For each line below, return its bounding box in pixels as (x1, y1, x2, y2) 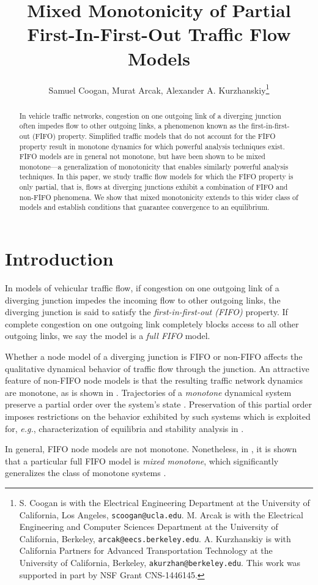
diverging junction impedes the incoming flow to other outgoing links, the (5, 293, 281, 306)
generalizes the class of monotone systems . (5, 466, 166, 479)
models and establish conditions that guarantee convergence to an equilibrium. (19, 202, 270, 212)
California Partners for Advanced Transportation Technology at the (19, 544, 273, 557)
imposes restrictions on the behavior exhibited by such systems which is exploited (5, 409, 311, 422)
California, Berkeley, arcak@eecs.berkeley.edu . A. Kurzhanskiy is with (19, 532, 291, 545)
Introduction (5, 246, 114, 271)
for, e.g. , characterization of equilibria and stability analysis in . (5, 422, 244, 434)
